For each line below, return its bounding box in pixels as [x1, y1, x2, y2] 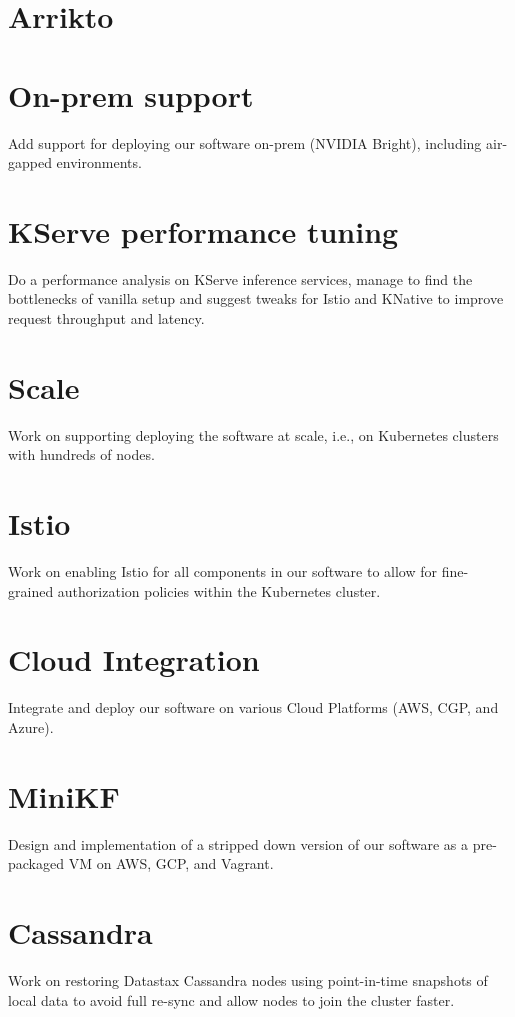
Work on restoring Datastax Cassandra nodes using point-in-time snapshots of [8, 969, 488, 990]
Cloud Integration [8, 639, 260, 680]
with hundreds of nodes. [8, 444, 155, 465]
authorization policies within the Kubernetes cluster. [57, 580, 381, 601]
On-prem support [8, 74, 254, 115]
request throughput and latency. [8, 308, 205, 328]
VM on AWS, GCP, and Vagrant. [68, 853, 274, 874]
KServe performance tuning [8, 210, 399, 251]
